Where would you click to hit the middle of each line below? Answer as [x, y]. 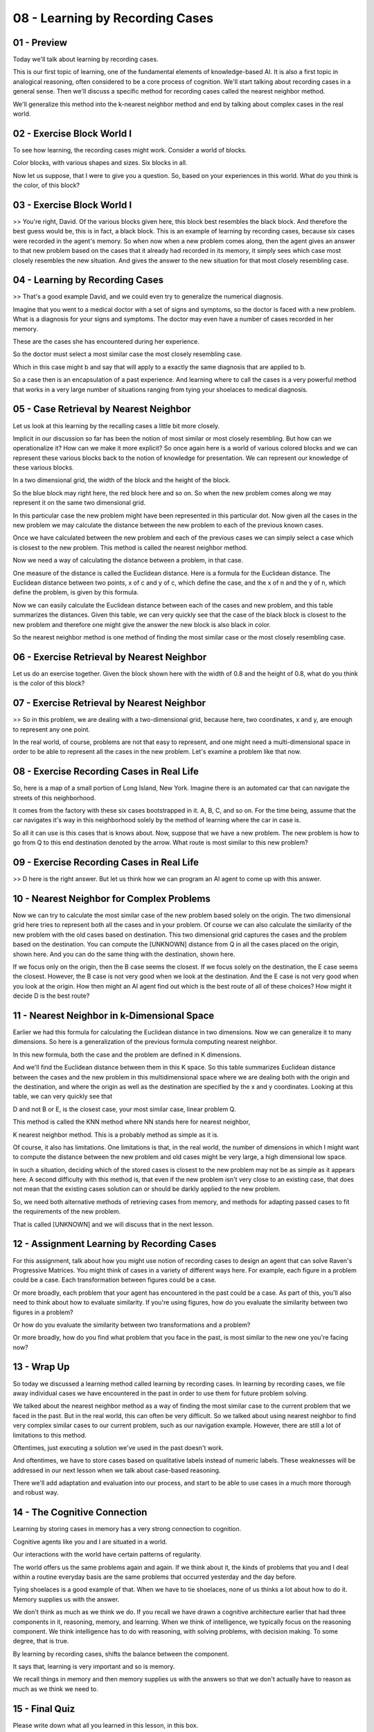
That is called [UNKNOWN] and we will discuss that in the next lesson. [113, 1224]
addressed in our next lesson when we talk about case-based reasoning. [117, 1470]
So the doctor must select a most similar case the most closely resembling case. [127, 354]
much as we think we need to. [55, 1689]
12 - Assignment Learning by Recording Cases [115, 1244]
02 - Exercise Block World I [72, 133]
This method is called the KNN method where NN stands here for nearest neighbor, [132, 1122]
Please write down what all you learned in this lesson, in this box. [106, 1725]
